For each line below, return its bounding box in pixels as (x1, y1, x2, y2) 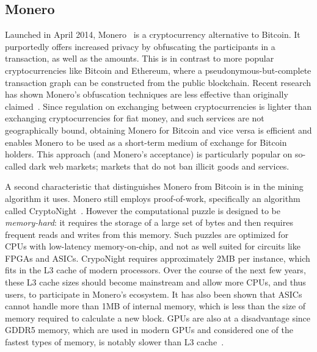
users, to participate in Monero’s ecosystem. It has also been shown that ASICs (5, 287, 302, 300)
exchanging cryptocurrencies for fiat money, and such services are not (5, 112, 264, 124)
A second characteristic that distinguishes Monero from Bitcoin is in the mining (5, 180, 304, 193)
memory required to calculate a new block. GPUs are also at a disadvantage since (5, 311, 311, 324)
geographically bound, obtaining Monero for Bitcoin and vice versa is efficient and (5, 123, 312, 136)
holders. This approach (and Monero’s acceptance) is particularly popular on (5, 148, 293, 160)
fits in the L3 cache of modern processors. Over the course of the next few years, (5, 264, 306, 276)
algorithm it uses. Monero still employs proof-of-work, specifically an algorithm (5, 192, 301, 204)
